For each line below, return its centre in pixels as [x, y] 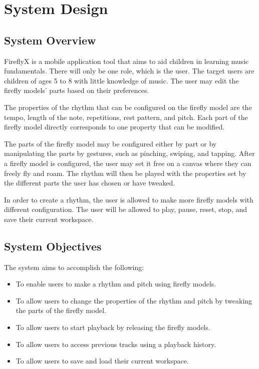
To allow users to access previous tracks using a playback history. [116, 344]
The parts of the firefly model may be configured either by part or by [110, 143]
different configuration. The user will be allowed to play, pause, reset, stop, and [126, 209]
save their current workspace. [49, 219]
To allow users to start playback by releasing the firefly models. [113, 327]
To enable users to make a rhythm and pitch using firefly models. [116, 284]
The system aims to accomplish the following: [74, 267]
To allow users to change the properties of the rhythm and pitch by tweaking [134, 300]
